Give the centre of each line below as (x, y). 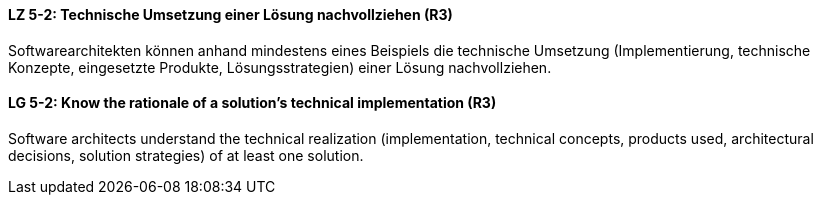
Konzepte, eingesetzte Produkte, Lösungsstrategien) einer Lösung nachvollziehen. (280, 67)
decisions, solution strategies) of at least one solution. (186, 155)
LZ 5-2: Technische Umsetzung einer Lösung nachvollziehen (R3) (230, 14)
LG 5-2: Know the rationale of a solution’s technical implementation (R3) (252, 103)
